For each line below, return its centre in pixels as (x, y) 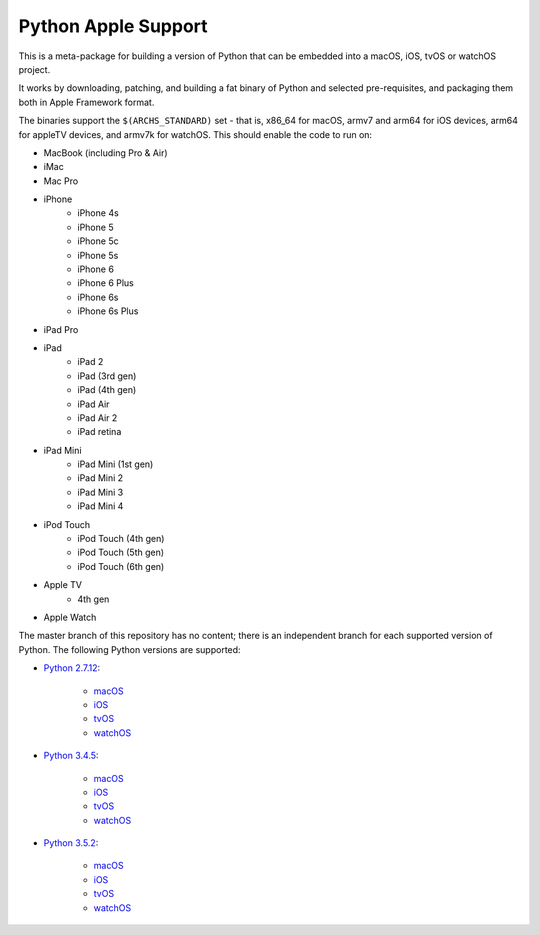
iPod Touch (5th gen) (121, 552)
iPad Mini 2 (100, 478)
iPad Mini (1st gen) (115, 464)
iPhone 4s (98, 213)
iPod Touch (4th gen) (121, 539)
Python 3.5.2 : (71, 843)
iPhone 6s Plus (108, 311)
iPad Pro (61, 329)
